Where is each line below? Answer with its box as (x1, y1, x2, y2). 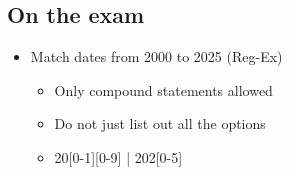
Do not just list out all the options (54, 113, 266, 134)
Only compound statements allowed (54, 79, 273, 100)
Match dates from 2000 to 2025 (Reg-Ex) (30, 46, 283, 67)
